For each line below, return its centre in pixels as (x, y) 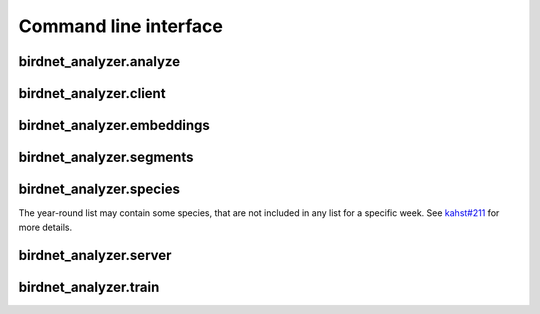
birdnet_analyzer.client (92, 93)
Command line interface (121, 26)
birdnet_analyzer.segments (106, 157)
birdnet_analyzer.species (99, 189)
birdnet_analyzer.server (95, 255)
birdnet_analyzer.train (89, 287)
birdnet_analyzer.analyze (99, 61)
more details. (45, 227)
